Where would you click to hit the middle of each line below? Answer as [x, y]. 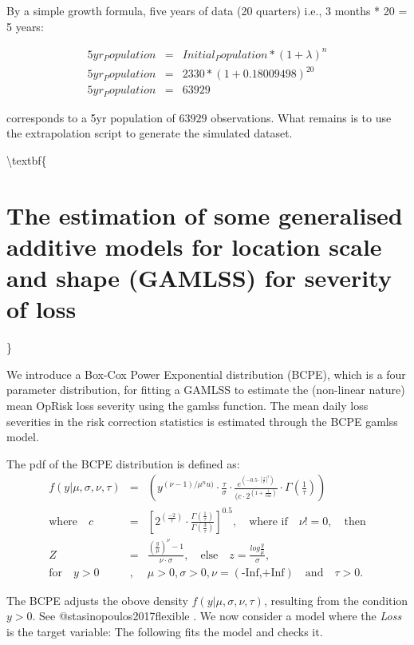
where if [268, 522]
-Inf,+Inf [263, 573]
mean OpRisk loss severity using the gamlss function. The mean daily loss [187, 405]
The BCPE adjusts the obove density [97, 600]
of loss [41, 309]
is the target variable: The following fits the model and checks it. [165, 631]
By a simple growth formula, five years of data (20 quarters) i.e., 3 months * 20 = [207, 10]
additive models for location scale [194, 246]
